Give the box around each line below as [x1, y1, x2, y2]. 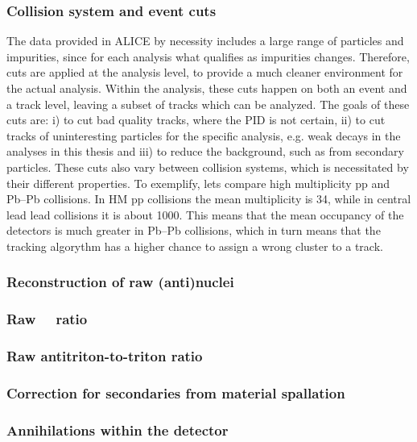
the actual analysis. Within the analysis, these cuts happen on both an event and [6, 80, 407, 96]
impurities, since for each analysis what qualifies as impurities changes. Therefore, [6, 48, 410, 65]
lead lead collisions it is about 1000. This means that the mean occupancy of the [6, 206, 404, 223]
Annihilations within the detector [6, 419, 229, 440]
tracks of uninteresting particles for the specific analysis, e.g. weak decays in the [6, 127, 401, 144]
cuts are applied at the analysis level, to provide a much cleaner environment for [6, 64, 403, 81]
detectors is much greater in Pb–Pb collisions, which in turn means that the [6, 222, 381, 239]
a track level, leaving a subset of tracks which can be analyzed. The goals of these [6, 95, 410, 112]
